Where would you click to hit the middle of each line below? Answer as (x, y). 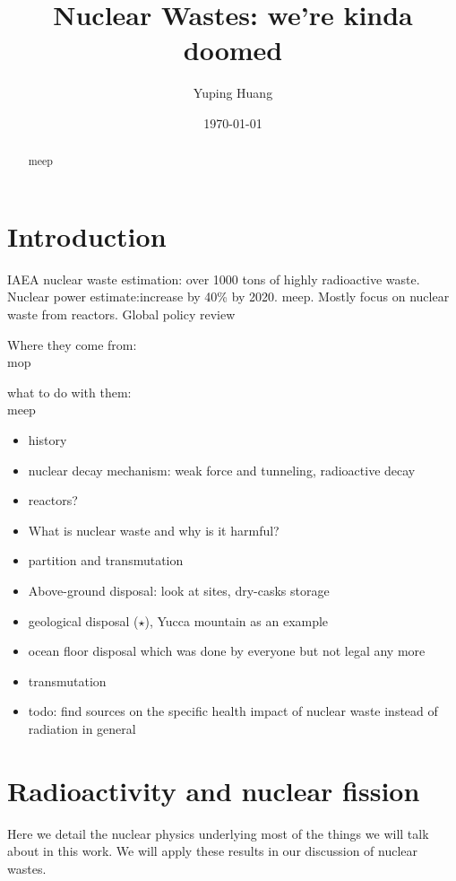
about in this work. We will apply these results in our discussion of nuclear (213, 851)
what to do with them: (69, 392)
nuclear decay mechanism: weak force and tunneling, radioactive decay (222, 470)
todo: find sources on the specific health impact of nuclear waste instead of (233, 711)
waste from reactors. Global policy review (121, 314)
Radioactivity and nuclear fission (214, 790)
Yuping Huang (233, 93)
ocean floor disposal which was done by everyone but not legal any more (227, 651)
